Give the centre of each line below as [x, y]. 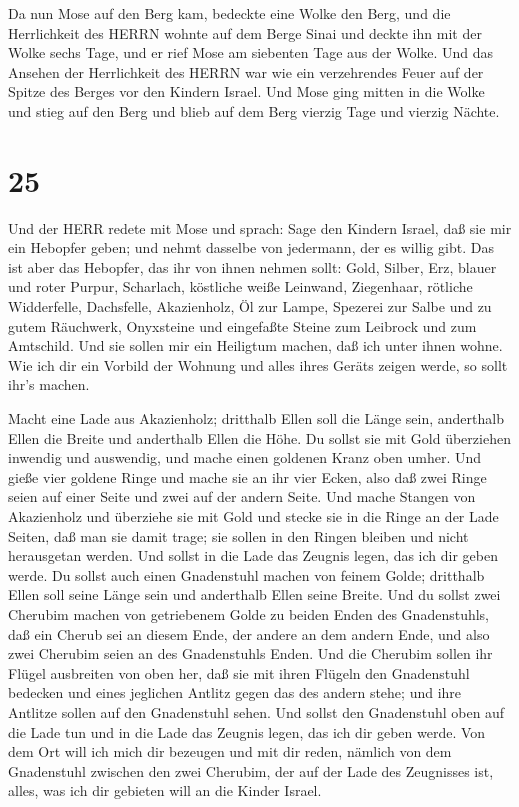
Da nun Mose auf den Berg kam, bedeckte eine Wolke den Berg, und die [229, 13]
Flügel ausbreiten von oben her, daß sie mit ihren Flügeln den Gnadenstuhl [239, 672]
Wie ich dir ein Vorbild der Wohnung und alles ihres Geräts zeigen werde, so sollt [258, 364]
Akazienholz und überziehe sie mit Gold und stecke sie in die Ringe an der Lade [253, 516]
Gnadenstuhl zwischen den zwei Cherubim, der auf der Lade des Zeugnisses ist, [251, 770]
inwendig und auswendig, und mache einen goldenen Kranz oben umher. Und [245, 457]
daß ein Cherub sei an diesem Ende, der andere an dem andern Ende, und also [249, 633]
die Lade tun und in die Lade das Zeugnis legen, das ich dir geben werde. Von [247, 731]
